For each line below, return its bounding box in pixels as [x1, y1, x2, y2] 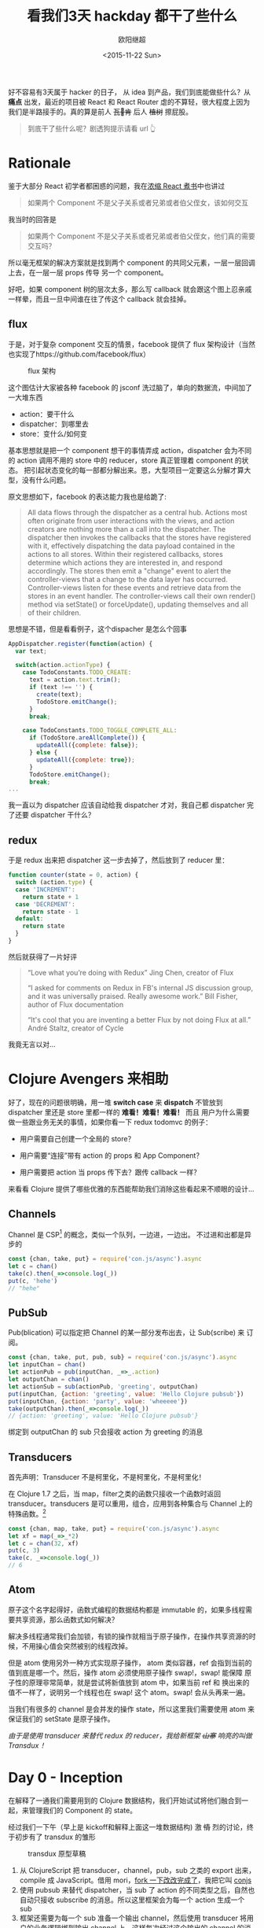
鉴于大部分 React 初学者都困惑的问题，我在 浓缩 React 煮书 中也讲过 [8, 181, 225, 190]
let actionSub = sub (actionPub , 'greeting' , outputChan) [8, 1382, 199, 1391]
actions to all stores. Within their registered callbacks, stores [27, 549, 224, 558]
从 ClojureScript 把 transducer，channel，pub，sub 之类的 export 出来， [19, 1865, 256, 1875]
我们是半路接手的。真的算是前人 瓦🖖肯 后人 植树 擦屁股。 [8, 107, 192, 116]
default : [15, 915, 44, 923]
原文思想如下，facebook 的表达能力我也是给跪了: [8, 492, 167, 501]
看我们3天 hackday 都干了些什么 [27, 7, 237, 25]
